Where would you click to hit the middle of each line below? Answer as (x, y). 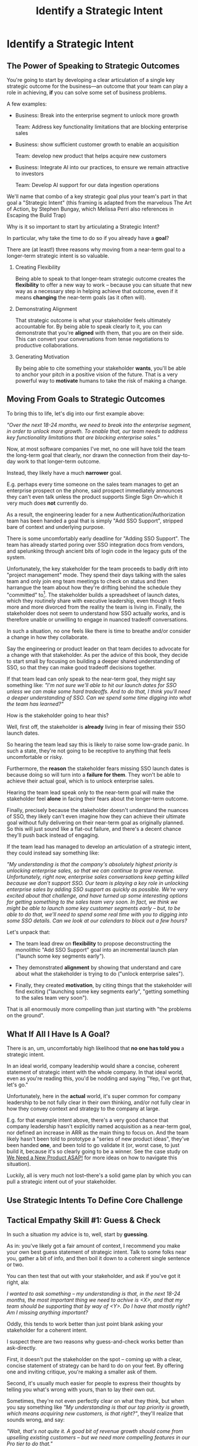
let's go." (18, 1085)
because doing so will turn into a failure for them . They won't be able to (94, 775)
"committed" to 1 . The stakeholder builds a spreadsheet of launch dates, (93, 594)
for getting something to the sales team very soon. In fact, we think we (92, 902)
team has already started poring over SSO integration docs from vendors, (95, 544)
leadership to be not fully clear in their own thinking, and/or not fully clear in (98, 1102)
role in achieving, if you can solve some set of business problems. (87, 92)
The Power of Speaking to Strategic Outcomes (93, 66)
